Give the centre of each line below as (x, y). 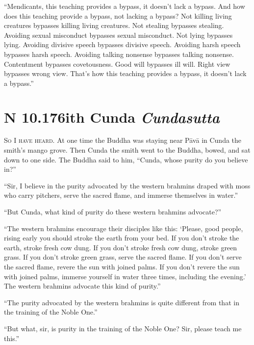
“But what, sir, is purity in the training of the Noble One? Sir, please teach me (123, 328)
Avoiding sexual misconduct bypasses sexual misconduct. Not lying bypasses (118, 35)
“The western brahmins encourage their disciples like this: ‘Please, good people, (124, 228)
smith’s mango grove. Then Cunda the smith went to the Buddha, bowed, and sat (127, 150)
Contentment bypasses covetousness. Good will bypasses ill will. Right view (117, 64)
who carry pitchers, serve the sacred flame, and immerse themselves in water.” (121, 195)
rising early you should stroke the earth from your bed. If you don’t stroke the (122, 238)
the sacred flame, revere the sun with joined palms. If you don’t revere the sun (122, 266)
